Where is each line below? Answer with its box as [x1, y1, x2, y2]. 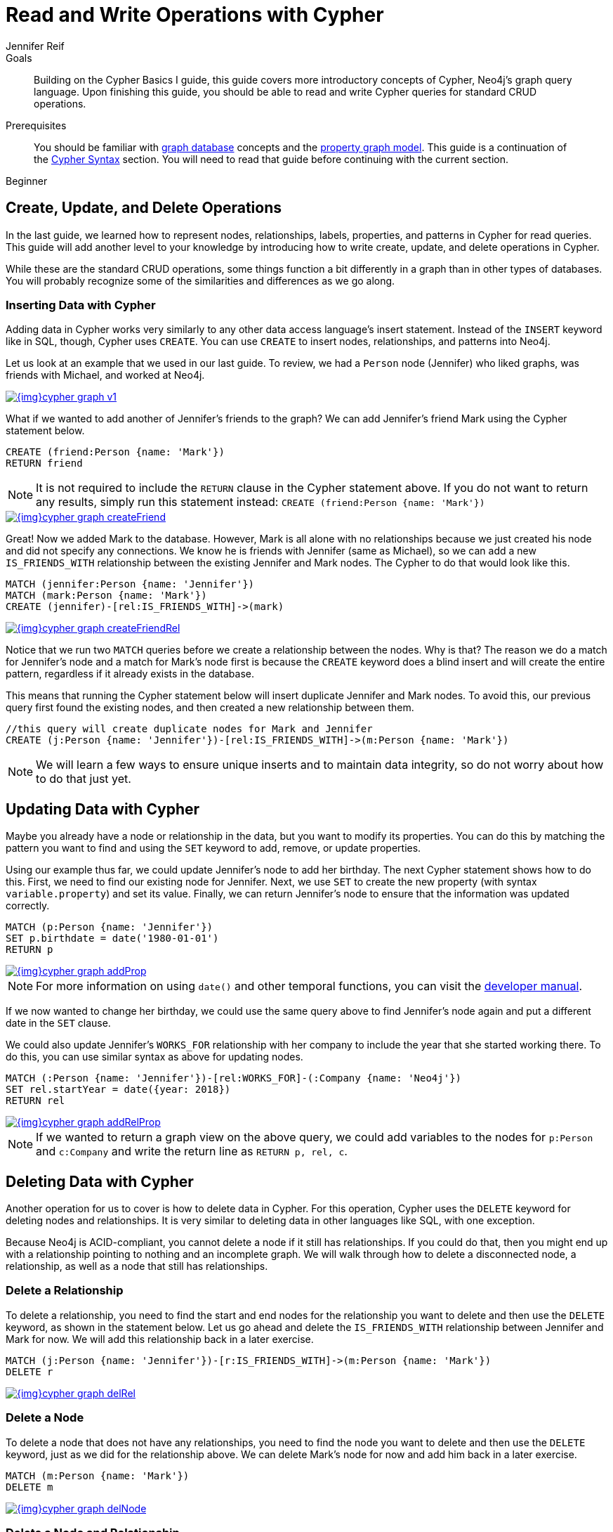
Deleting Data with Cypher [6, 1172, 194, 1190]
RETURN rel [6, 1095, 65, 1107]
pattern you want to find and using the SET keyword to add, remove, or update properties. [6, 842, 421, 855]
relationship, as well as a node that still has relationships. [6, 1260, 268, 1273]
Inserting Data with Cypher [6, 297, 156, 312]
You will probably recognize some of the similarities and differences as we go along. [6, 274, 395, 287]
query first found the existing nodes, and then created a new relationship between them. [6, 701, 414, 714]
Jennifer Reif [6, 39, 65, 52]
